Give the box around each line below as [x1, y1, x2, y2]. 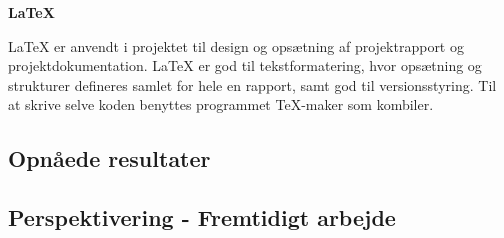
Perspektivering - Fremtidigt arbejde [8, 202, 396, 233]
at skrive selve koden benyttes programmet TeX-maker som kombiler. [8, 94, 434, 115]
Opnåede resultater [8, 143, 211, 174]
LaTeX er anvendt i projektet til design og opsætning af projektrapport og [8, 35, 464, 56]
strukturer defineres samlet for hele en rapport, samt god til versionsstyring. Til [8, 74, 497, 95]
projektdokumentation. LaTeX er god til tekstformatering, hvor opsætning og [8, 55, 482, 76]
